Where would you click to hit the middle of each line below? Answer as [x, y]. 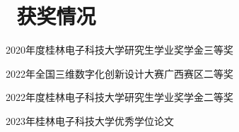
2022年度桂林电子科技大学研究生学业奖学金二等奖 [119, 97]
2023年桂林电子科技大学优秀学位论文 [90, 120]
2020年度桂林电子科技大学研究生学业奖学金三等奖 [119, 50]
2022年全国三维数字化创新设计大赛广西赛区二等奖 [119, 73]
